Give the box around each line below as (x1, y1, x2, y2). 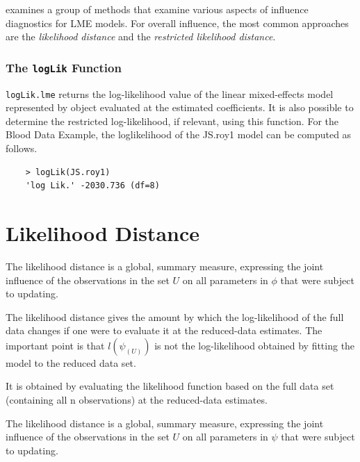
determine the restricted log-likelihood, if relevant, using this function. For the (6, 113, 338, 128)
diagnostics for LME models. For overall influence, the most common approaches (6, 15, 349, 30)
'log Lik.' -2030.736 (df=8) (25, 181, 160, 191)
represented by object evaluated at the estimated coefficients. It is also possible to (6, 100, 354, 115)
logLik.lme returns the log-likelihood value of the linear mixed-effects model (6, 86, 334, 101)
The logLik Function (6, 58, 122, 76)
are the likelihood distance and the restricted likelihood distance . (6, 29, 276, 44)
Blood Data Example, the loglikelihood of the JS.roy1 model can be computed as (6, 127, 352, 142)
